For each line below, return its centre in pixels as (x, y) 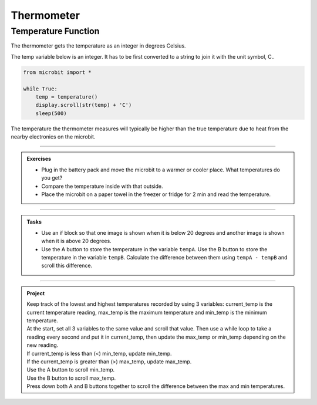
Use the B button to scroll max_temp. (71, 378)
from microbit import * (58, 72)
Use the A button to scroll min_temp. (71, 370)
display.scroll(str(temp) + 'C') (84, 105)
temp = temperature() (67, 97)
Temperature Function (55, 31)
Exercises (39, 159)
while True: (41, 89)
